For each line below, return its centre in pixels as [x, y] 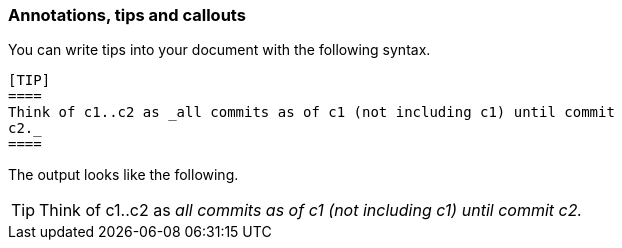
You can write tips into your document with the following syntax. [219, 50]
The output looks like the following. [123, 175]
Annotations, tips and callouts [127, 15]
